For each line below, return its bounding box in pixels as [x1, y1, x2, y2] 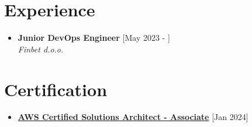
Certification [4, 77, 108, 101]
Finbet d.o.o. [18, 43, 64, 55]
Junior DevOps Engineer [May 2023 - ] [18, 31, 170, 44]
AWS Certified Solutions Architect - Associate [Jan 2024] [18, 111, 248, 123]
